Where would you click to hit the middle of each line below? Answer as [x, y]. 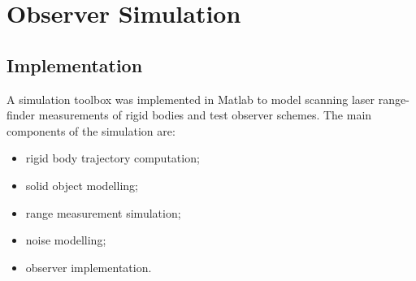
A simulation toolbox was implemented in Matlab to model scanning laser [191, 99]
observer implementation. [89, 267]
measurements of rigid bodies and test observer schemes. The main [205, 115]
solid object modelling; [82, 185]
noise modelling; [66, 240]
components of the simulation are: [91, 130]
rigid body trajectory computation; [113, 158]
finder [21, 115]
